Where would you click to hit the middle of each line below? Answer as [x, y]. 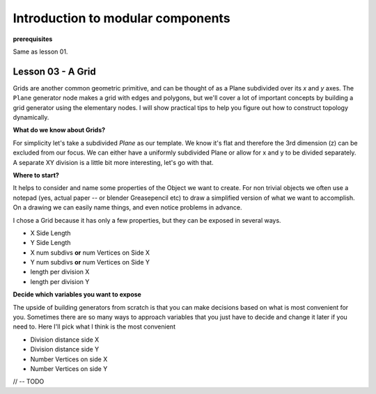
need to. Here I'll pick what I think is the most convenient [94, 326]
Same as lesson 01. [40, 52]
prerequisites [33, 39]
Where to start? [36, 175]
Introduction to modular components [122, 18]
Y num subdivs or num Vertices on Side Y [90, 262]
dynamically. [31, 118]
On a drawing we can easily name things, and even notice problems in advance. [127, 207]
